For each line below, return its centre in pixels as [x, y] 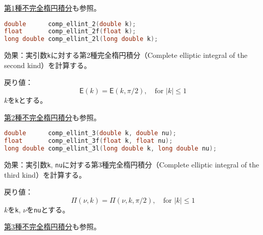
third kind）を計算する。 [45, 174]
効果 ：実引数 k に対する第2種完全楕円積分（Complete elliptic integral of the [126, 55]
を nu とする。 [48, 209]
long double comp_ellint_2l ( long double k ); [81, 39]
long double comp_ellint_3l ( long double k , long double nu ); [111, 149]
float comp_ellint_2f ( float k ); [70, 31]
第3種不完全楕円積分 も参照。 [52, 227]
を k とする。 [28, 100]
